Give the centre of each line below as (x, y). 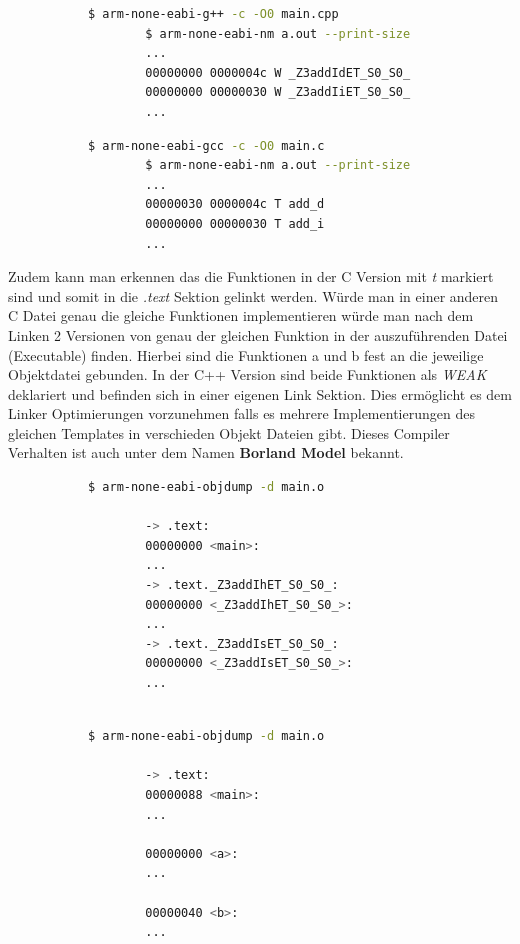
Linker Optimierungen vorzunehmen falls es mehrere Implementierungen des (241, 413)
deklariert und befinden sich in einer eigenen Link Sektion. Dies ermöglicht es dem (260, 393)
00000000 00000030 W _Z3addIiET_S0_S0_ (278, 92)
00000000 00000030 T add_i (235, 223)
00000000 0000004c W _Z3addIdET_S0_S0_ (278, 72)
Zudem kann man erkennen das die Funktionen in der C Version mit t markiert (251, 276)
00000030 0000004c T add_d (235, 204)
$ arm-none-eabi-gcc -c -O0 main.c (206, 145)
